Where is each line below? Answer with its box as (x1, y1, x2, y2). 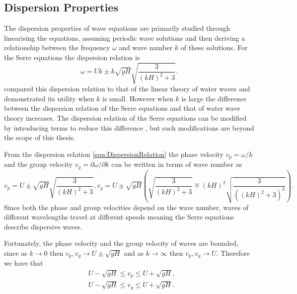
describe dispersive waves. (4, 221, 82, 231)
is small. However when (102, 93, 173, 103)
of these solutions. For (180, 42, 248, 53)
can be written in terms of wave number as (111, 159, 242, 169)
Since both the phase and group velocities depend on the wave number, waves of (4, 202, 249, 212)
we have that (4, 258, 43, 268)
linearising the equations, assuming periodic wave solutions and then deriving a (4, 32, 245, 43)
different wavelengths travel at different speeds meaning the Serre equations (4, 212, 234, 222)
